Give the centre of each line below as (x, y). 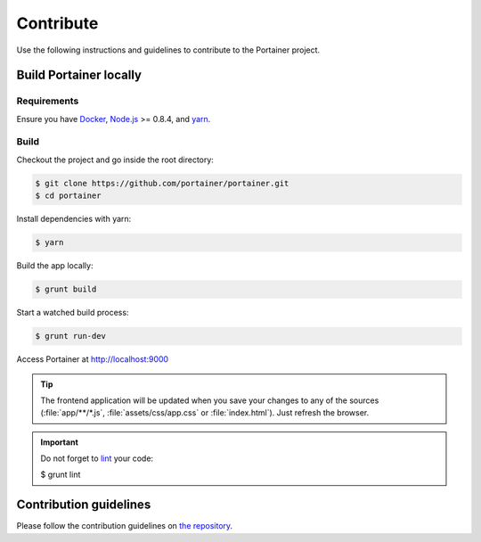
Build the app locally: (55, 266)
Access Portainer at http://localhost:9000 (93, 359)
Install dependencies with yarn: (74, 219)
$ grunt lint (61, 475)
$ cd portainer (68, 196)
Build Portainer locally (79, 75)
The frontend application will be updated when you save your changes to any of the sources (210, 400)
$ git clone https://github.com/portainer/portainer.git (162, 183)
